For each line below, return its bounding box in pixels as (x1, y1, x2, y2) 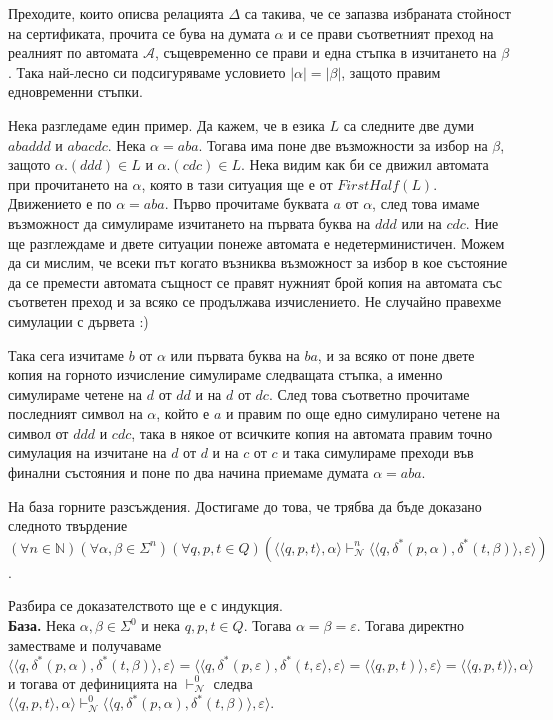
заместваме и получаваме (8, 634, 162, 655)
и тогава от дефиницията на (8, 672, 178, 693)
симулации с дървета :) (8, 310, 149, 331)
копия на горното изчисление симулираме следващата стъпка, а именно (8, 364, 443, 385)
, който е (156, 403, 210, 424)
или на (401, 212, 442, 233)
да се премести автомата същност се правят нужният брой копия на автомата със (8, 271, 503, 292)
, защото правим (341, 61, 441, 82)
